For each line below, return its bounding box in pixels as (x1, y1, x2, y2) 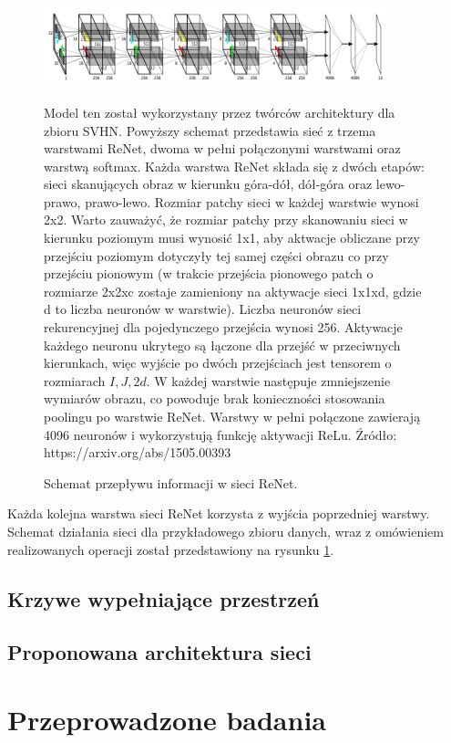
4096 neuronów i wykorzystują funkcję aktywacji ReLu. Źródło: (44, 424, 397, 444)
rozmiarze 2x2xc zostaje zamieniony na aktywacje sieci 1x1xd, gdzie (44, 281, 422, 300)
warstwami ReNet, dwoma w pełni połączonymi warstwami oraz (44, 139, 401, 158)
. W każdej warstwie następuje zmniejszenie (146, 371, 391, 390)
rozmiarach (44, 371, 106, 390)
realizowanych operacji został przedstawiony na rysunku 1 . (7, 539, 334, 559)
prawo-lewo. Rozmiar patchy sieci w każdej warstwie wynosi (85, 192, 419, 211)
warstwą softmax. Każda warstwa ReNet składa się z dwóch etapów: (44, 156, 425, 175)
